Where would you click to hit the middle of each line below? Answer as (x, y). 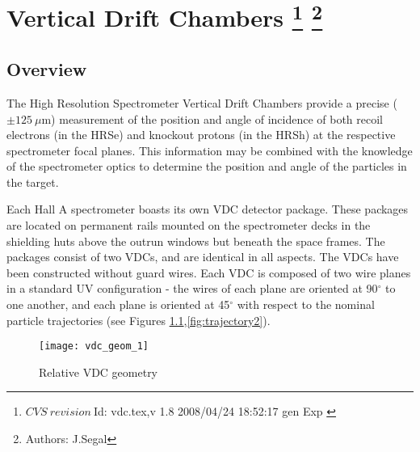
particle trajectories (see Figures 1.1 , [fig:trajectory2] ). (139, 320)
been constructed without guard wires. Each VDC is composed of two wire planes (209, 272)
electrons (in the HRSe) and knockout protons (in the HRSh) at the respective (201, 135)
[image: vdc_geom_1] (94, 346)
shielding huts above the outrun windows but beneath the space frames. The (196, 241)
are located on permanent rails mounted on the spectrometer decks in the (189, 225)
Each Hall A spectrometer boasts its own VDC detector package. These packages (208, 209)
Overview (47, 69)
